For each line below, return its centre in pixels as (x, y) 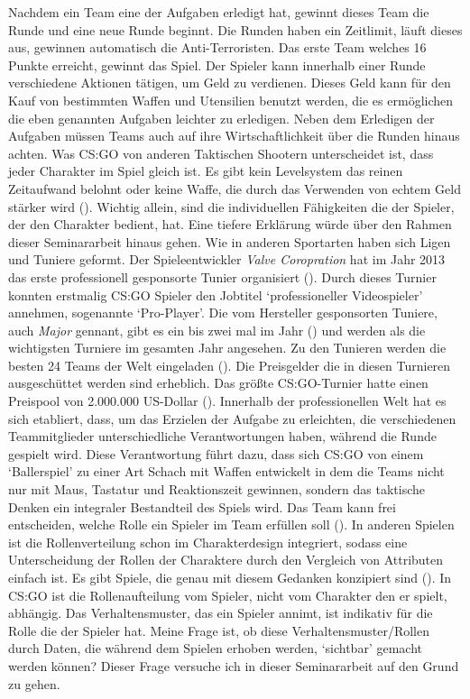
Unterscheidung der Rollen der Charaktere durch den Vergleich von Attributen (226, 560)
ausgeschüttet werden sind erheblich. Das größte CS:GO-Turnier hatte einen (218, 383)
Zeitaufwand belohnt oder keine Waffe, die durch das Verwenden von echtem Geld (235, 188)
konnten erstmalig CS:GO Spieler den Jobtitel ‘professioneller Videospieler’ (216, 294)
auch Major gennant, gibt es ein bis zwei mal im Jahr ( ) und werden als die (217, 330)
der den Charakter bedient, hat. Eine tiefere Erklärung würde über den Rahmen (230, 224)
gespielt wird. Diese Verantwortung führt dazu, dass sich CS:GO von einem (216, 453)
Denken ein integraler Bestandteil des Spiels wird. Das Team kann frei (202, 506)
